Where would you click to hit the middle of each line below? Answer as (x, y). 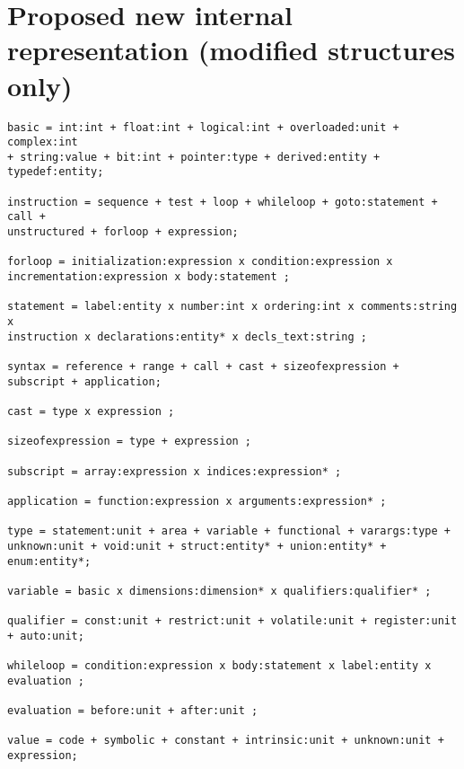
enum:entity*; (49, 561)
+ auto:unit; (46, 636)
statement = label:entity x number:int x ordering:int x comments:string (232, 307)
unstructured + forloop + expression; (123, 232)
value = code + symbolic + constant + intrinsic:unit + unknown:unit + (226, 741)
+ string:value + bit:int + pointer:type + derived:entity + (194, 157)
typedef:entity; (56, 172)
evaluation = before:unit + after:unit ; (133, 711)
